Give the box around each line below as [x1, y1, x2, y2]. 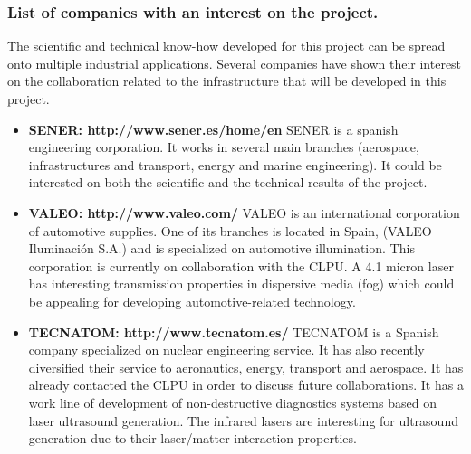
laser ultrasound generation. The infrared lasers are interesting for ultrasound [28, 411, 458, 430]
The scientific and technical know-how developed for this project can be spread [7, 36, 446, 55]
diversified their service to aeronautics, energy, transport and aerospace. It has [28, 357, 464, 376]
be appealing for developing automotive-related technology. [28, 291, 356, 310]
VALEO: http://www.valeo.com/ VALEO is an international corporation [28, 203, 460, 222]
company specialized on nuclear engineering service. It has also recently [28, 340, 425, 359]
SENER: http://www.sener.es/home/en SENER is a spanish [28, 119, 399, 138]
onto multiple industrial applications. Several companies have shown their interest [7, 53, 462, 72]
